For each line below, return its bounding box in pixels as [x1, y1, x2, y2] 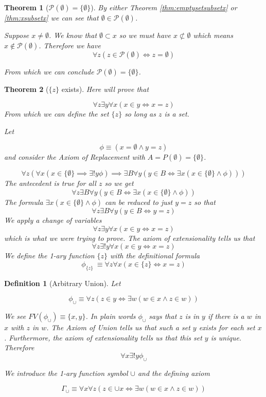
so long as [125, 108, 156, 119]
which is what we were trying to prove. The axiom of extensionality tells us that [4, 232, 255, 243]
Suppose [4, 30, 29, 40]
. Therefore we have [39, 40, 101, 50]
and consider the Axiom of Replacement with [4, 152, 145, 162]
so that [194, 196, 216, 207]
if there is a [207, 310, 244, 321]
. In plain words [85, 310, 136, 321]
